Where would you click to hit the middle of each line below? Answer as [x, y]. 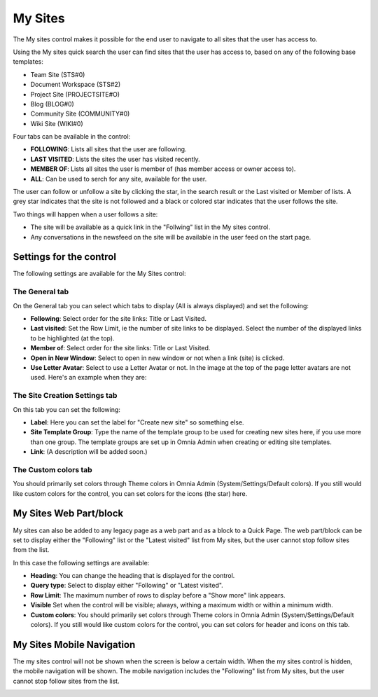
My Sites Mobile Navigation [74, 644]
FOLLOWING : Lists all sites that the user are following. [108, 149]
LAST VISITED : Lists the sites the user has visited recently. [115, 159]
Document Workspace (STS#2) [76, 85]
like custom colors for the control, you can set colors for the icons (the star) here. [130, 493]
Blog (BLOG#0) [52, 104]
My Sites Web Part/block [68, 514]
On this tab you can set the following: [66, 409]
